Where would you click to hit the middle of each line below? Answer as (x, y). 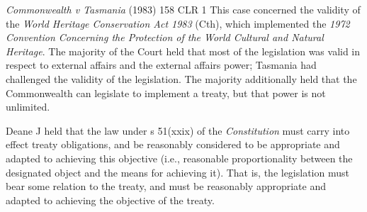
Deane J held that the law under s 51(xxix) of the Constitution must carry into (178, 130)
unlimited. (28, 107)
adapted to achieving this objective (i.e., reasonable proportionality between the (179, 158)
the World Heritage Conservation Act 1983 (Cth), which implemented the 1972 (178, 23)
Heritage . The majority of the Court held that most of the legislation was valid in (183, 51)
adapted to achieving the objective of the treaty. (110, 200)
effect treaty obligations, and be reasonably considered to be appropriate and (173, 144)
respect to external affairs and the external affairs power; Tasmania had (161, 65)
